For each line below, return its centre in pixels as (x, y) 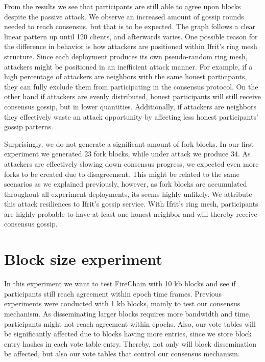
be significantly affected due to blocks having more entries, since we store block (128, 334)
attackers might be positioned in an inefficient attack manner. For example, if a (128, 66)
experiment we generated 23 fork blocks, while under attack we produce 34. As (127, 154)
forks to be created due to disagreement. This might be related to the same (122, 174)
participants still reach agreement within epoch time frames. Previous (113, 293)
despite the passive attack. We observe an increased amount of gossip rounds (124, 16)
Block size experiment (83, 259)
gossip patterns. (29, 127)
